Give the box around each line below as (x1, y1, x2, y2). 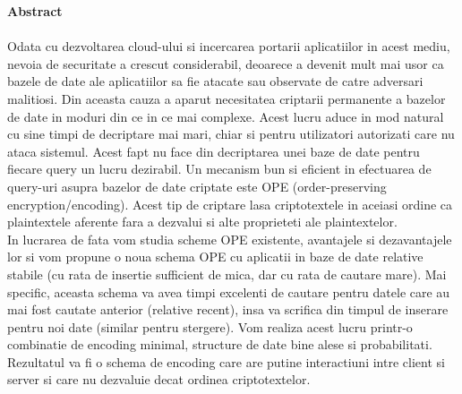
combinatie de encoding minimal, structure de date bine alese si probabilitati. (7, 335, 432, 354)
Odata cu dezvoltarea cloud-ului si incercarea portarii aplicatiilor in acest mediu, (7, 37, 450, 56)
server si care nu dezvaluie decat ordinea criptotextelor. (7, 370, 311, 389)
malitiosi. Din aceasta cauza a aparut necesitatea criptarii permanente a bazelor (7, 89, 446, 107)
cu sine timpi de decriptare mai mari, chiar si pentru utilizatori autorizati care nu (7, 124, 455, 143)
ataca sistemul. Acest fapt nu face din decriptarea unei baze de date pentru (7, 141, 420, 160)
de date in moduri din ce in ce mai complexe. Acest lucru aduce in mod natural (7, 107, 444, 125)
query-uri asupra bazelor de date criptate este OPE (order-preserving (7, 176, 387, 195)
